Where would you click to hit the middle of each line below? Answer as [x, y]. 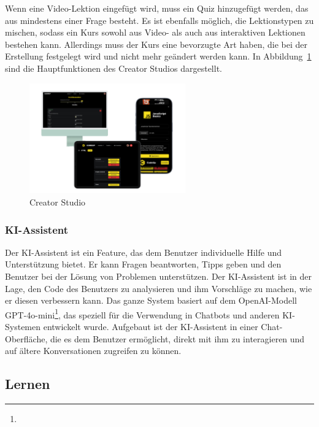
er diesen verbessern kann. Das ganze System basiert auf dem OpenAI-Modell [151, 300]
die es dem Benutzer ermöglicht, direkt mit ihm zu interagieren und [177, 338]
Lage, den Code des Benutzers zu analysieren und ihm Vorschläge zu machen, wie [159, 288]
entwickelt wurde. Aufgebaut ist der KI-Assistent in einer [151, 327]
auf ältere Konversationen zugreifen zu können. [93, 351]
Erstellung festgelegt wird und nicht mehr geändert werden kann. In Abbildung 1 [158, 56]
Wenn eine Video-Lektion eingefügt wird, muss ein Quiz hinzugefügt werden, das [157, 8]
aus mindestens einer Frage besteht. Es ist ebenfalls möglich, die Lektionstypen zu [159, 20]
